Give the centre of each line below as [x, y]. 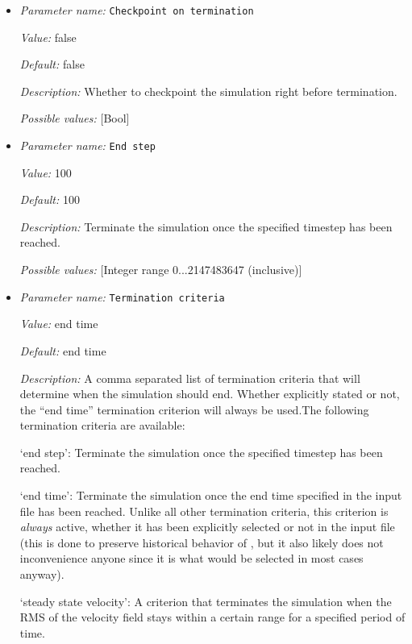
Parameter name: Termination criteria [122, 296]
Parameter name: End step [87, 145]
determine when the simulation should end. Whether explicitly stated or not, [210, 394]
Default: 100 [50, 199]
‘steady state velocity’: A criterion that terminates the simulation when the [206, 601]
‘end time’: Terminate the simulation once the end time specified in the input [211, 495]
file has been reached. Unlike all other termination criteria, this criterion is [204, 511]
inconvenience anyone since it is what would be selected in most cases [191, 558]
